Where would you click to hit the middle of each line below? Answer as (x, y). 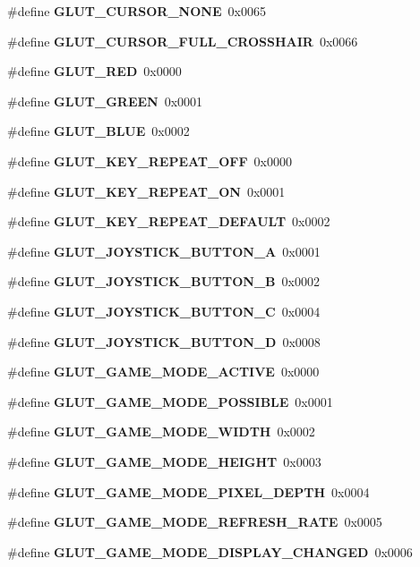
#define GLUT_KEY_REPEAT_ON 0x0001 (146, 191)
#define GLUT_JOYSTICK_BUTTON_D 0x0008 (164, 341)
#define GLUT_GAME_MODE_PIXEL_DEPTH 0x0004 (189, 491)
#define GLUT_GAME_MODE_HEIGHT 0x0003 (164, 461)
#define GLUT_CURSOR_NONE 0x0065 (137, 11)
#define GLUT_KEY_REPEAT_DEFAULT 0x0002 (169, 221)
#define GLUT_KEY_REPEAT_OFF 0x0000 (150, 161)
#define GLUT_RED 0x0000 (94, 71)
